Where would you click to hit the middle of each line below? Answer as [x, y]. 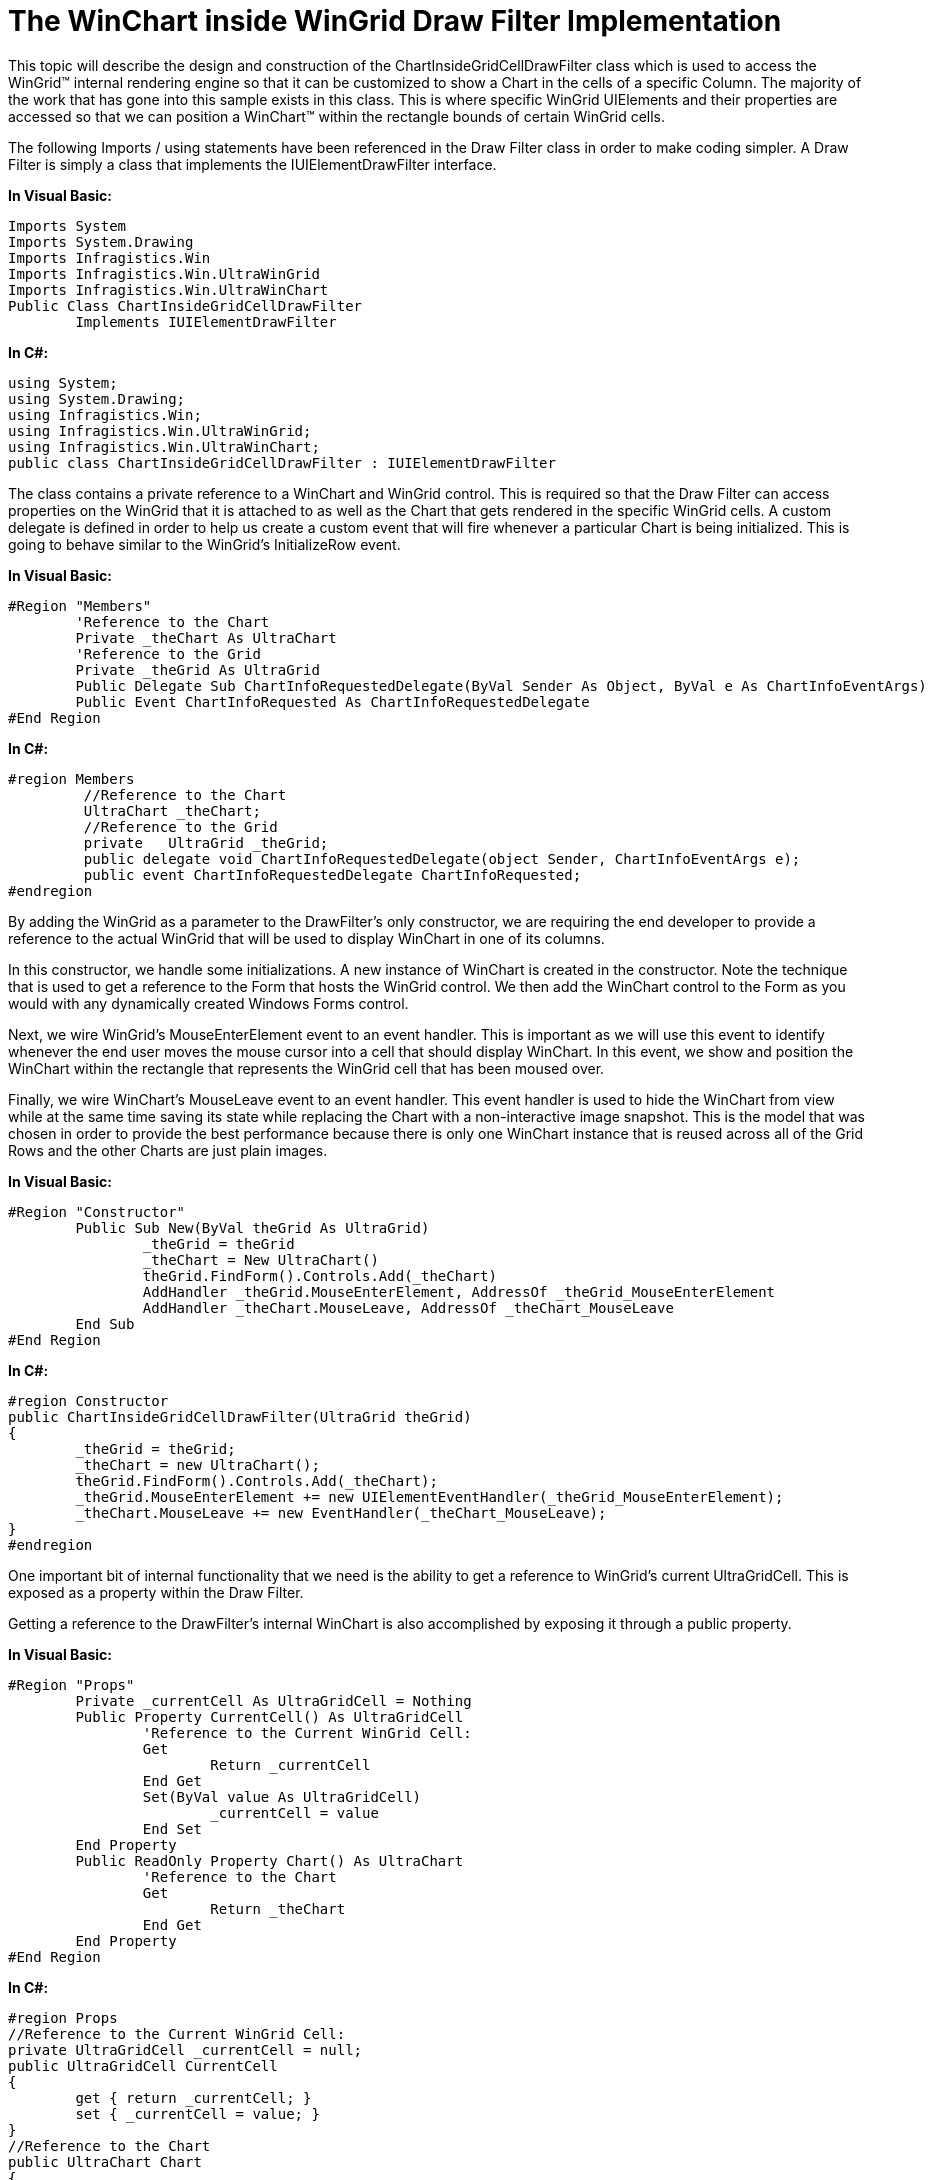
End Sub [105, 1323]
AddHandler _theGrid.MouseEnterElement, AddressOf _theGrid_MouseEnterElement [459, 1291]
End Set [172, 1828]
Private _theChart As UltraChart [206, 637]
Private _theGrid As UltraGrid [197, 669]
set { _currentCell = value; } [197, 2113]
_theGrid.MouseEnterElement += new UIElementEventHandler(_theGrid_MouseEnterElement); [429, 1496]
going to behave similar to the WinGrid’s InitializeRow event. [204, 544]
